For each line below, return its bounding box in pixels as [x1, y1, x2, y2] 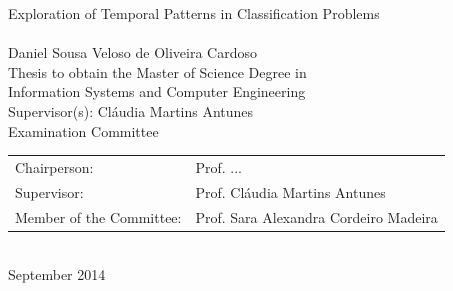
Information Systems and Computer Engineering [8, 81, 306, 102]
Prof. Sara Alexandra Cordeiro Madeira [195, 206, 438, 227]
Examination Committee [8, 120, 159, 141]
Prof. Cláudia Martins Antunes [195, 181, 386, 202]
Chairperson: [15, 156, 94, 177]
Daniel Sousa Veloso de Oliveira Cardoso [8, 42, 258, 63]
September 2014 [8, 264, 106, 285]
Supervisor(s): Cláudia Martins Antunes [8, 100, 254, 121]
